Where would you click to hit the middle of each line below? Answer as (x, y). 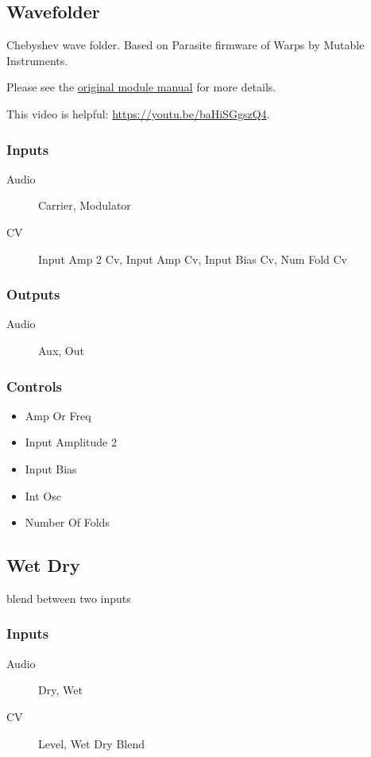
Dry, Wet (60, 690)
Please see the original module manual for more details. (141, 87)
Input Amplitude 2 (71, 442)
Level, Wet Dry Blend (92, 743)
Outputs (33, 294)
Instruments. (37, 60)
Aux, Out (61, 350)
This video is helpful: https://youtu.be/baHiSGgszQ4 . (138, 113)
